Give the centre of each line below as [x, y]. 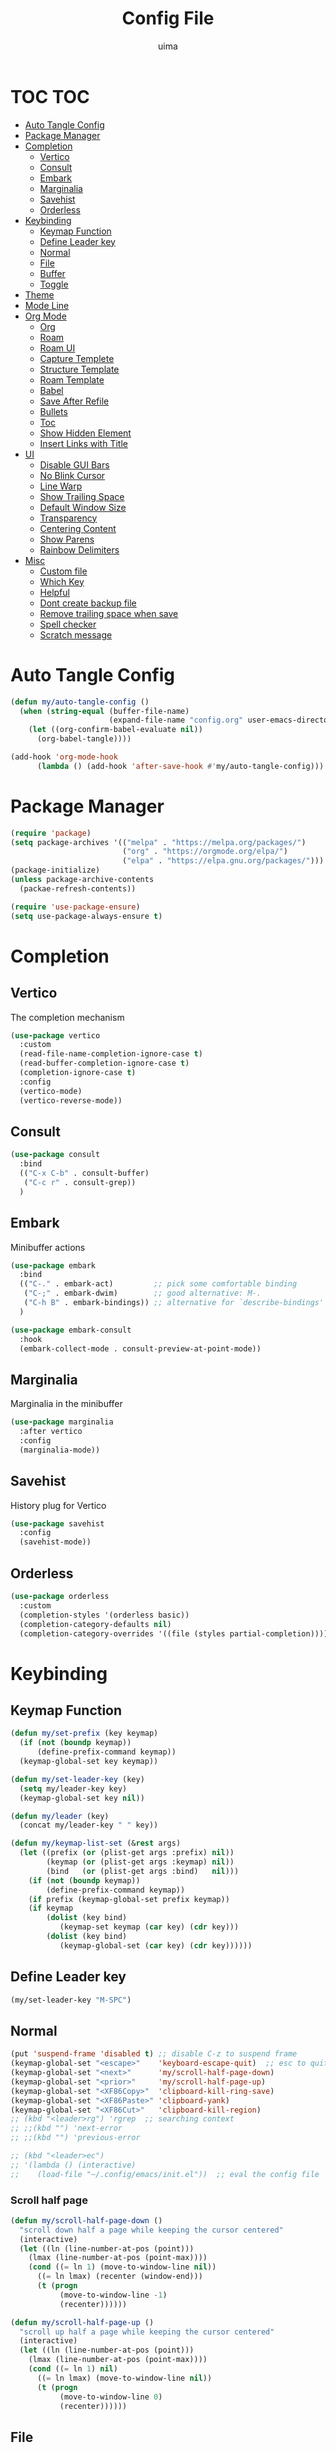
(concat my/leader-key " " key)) [89, 1825]
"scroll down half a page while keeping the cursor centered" [151, 2230]
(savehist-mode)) [55, 1542]
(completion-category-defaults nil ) [95, 1624]
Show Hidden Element [85, 433]
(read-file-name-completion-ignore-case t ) [111, 1054]
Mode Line [47, 305]
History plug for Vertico [58, 1505]
